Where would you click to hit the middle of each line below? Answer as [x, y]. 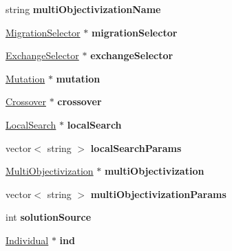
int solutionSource [49, 217]
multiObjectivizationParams [158, 194]
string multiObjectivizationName [83, 9]
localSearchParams [136, 148]
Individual [27, 240]
